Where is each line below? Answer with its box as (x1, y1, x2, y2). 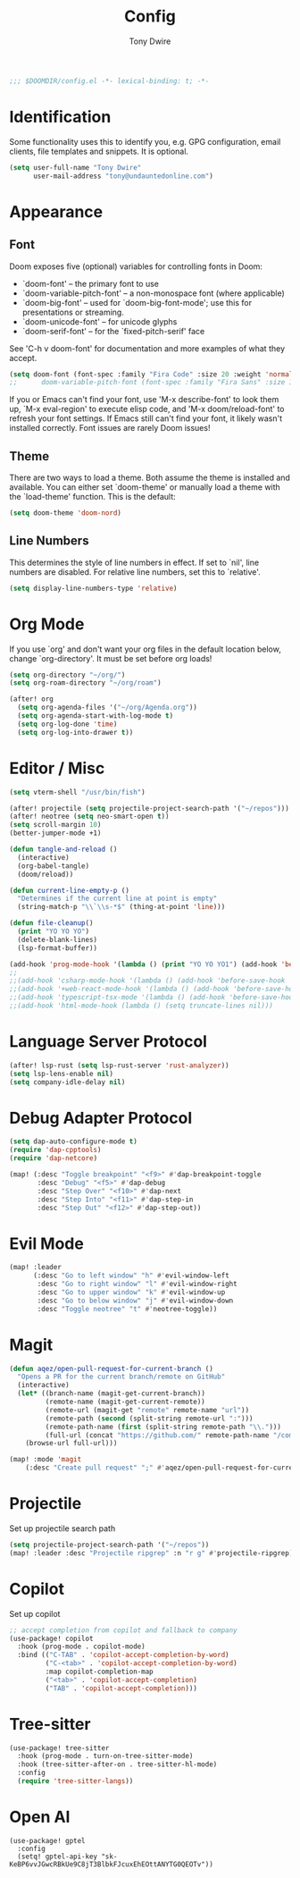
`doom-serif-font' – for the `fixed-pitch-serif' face (21, 325, 205, 336)
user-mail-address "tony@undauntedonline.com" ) (32, 172, 214, 181)
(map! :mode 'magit (9, 1455, 82, 1464)
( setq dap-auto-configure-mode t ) (9, 1137, 138, 1146)
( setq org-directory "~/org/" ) (9, 670, 126, 679)
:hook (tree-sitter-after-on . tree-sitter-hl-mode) (17, 1760, 218, 1769)
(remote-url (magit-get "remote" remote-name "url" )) (45, 1405, 250, 1414)
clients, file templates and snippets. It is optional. (9, 146, 189, 156)
